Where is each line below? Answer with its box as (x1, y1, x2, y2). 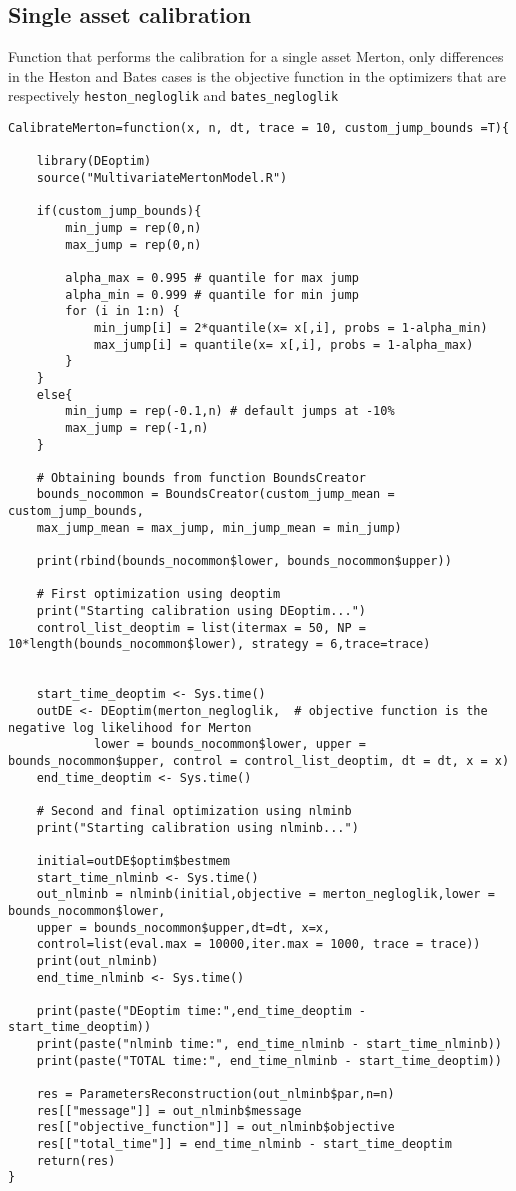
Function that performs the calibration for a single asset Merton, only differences (8, 46, 504, 67)
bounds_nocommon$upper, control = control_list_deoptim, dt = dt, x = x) (8, 753, 510, 768)
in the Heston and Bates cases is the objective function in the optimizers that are (8, 65, 507, 86)
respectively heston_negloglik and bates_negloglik (8, 85, 339, 106)
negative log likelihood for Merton (8, 720, 252, 735)
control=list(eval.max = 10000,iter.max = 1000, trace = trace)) (36, 937, 481, 952)
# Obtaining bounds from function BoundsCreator (36, 470, 366, 485)
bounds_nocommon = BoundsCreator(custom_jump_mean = (36, 487, 395, 502)
